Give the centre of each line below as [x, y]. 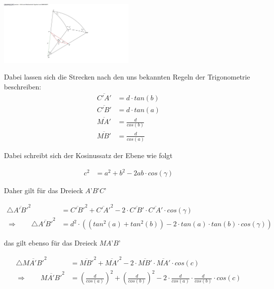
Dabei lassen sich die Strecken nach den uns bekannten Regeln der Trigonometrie [127, 77]
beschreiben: [23, 86]
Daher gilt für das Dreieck [44, 190]
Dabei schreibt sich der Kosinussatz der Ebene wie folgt [88, 155]
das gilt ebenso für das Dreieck [51, 243]
